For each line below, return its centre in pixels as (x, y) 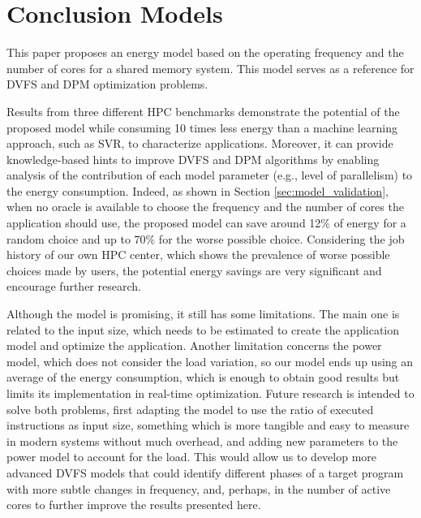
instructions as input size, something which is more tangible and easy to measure (208, 425)
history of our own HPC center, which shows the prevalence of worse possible (198, 255)
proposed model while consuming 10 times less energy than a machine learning (202, 127)
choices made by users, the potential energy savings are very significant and (194, 270)
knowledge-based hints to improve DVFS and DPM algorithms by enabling (193, 159)
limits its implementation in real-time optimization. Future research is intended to (210, 393)
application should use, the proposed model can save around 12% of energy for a (206, 223)
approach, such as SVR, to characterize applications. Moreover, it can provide (200, 143)
